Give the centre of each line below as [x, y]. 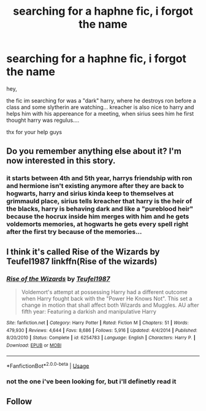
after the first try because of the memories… [74, 232]
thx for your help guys [34, 132]
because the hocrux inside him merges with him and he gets [98, 217]
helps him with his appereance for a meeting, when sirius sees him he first [100, 113]
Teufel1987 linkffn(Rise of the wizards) [82, 261]
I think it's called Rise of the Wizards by [83, 251]
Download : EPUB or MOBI [34, 345]
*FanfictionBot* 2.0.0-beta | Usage [48, 365]
